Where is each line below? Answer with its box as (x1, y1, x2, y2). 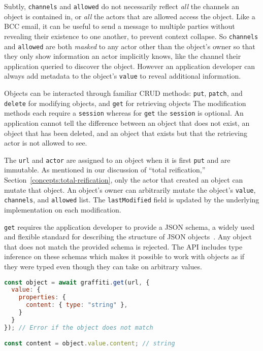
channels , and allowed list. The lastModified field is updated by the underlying (4, 194, 259, 205)
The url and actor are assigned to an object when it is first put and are (4, 154, 231, 165)
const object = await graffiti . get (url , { (4, 278, 150, 286)
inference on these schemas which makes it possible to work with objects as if (4, 251, 245, 262)
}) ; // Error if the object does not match (4, 324, 153, 331)
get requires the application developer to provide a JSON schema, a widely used (4, 221, 255, 232)
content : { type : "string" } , (25, 301, 128, 309)
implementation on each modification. (4, 204, 121, 215)
